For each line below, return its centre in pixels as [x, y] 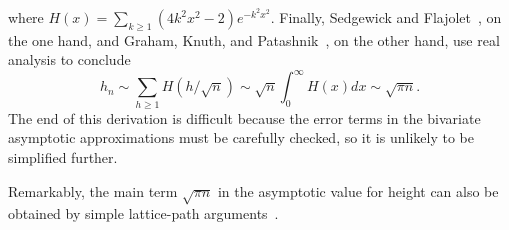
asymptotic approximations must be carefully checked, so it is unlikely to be [241, 137]
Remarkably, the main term [93, 190]
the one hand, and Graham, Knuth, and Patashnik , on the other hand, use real [254, 39]
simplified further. [63, 157]
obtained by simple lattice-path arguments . [143, 213]
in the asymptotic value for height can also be [358, 190]
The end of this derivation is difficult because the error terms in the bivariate [244, 117]
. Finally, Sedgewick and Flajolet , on [386, 17]
